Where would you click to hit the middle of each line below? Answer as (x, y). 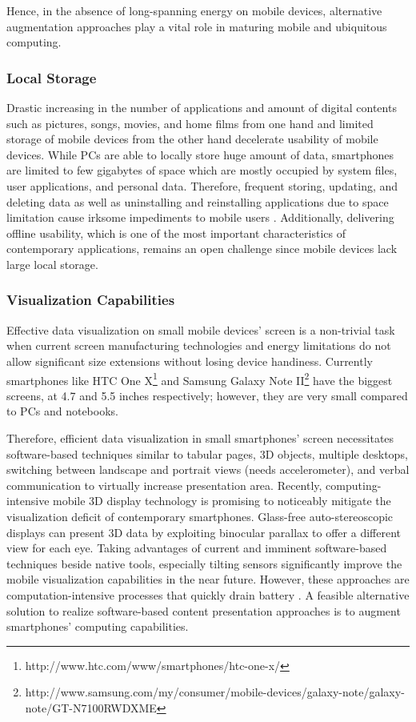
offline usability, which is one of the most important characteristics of (176, 233)
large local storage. (52, 264)
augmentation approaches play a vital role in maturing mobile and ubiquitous (197, 26)
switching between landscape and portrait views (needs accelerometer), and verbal (208, 469)
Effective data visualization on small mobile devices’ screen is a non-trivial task (201, 329)
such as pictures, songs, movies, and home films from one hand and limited (190, 123)
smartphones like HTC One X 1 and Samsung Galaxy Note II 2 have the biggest (200, 379)
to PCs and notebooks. (62, 411)
